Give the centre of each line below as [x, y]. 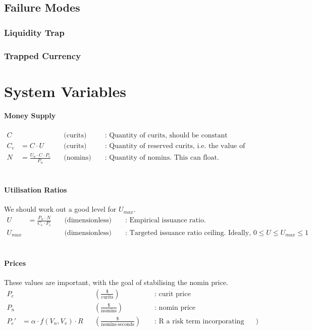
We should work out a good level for [60, 209]
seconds [126, 325]
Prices [15, 263]
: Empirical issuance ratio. [166, 221]
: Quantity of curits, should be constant [166, 135]
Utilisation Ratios [36, 189]
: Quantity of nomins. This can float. [162, 158]
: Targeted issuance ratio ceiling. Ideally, [188, 233]
